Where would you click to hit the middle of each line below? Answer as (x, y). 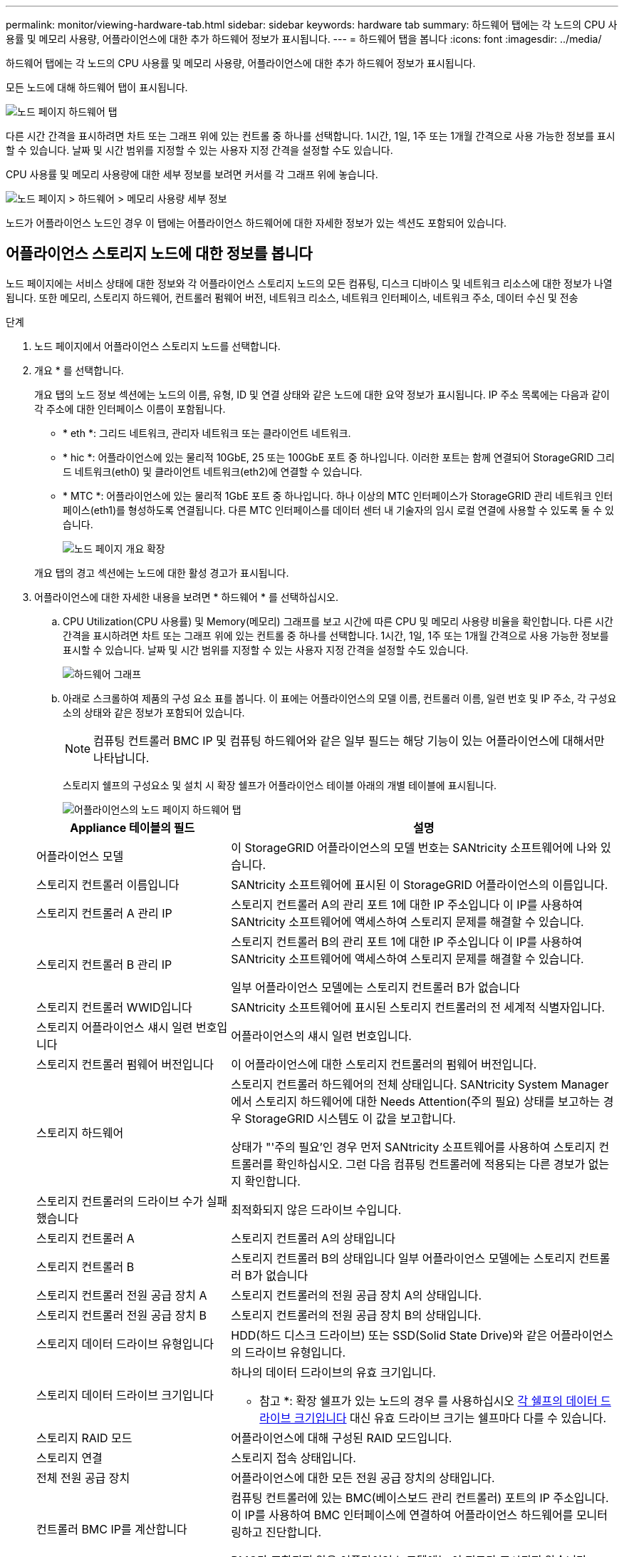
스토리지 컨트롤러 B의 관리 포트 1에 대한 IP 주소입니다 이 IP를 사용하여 (407, 941)
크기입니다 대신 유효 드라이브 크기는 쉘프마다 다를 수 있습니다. (450, 1418)
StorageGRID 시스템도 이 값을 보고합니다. (350, 1118)
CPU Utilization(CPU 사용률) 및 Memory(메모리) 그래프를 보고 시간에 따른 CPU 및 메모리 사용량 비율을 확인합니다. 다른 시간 (338, 621)
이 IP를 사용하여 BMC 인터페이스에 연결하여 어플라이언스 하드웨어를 (402, 1515)
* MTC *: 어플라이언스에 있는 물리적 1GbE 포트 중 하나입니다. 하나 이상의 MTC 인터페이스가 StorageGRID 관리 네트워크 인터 (338, 495)
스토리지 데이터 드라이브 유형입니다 (125, 1343)
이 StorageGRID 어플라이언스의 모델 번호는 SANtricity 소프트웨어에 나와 (414, 847)
